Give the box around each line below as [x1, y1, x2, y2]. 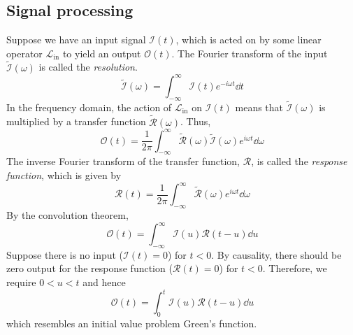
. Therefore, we [262, 261, 327, 276]
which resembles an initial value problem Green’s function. [6, 315, 257, 330]
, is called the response [251, 154, 347, 169]
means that [235, 99, 284, 114]
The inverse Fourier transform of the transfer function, [6, 154, 240, 169]
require [6, 274, 36, 289]
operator [6, 45, 43, 60]
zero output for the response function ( [6, 261, 173, 276]
